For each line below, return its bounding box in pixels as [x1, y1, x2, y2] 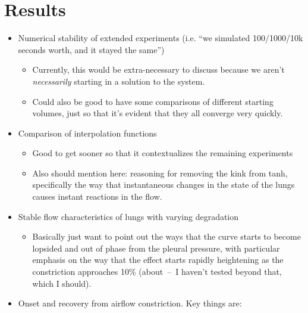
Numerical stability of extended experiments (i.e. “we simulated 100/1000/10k [18, 32, 303, 44]
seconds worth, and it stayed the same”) [18, 43, 165, 55]
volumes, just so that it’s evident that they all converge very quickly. [32, 107, 283, 119]
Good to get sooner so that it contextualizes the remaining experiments [32, 147, 293, 159]
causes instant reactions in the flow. [32, 190, 162, 203]
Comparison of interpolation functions [18, 126, 157, 139]
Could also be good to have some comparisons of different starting [32, 95, 274, 107]
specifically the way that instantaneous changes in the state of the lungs [32, 178, 295, 191]
